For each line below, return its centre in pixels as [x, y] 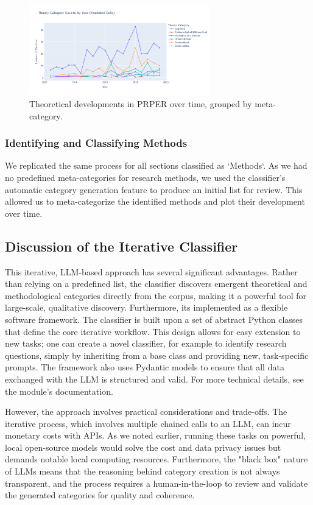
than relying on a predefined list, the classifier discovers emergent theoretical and [156, 284]
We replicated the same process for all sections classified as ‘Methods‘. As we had [156, 165]
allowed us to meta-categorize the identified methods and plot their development [155, 201]
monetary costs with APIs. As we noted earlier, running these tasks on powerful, [156, 435]
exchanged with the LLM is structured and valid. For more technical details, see [154, 379]
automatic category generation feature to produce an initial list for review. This [154, 189]
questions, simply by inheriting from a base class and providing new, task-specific [157, 355]
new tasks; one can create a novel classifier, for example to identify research [146, 343]
